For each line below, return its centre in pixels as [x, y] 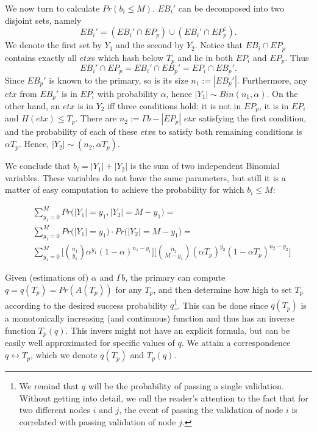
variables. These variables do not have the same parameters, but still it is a [145, 177]
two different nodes [55, 410]
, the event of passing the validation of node [201, 410]
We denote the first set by [53, 45]
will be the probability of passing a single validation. [186, 386]
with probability [127, 93]
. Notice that [219, 45]
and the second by [150, 45]
